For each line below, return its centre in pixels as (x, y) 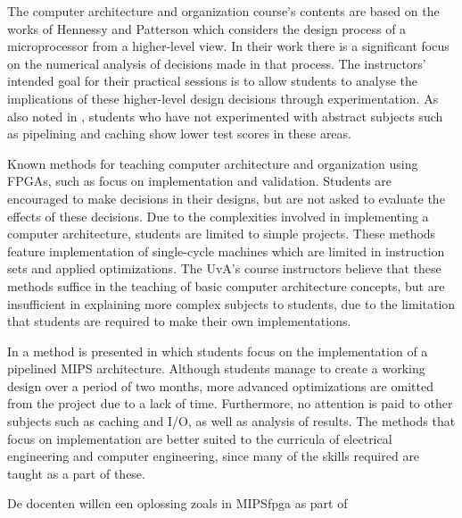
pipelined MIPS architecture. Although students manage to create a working (216, 368)
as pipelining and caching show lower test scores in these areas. (179, 134)
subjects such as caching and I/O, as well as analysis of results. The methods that (231, 421)
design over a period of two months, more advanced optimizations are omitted (220, 385)
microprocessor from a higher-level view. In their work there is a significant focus (228, 46)
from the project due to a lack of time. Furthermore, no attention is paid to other (230, 403)
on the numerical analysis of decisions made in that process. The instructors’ (217, 63)
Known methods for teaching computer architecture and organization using (213, 163)
